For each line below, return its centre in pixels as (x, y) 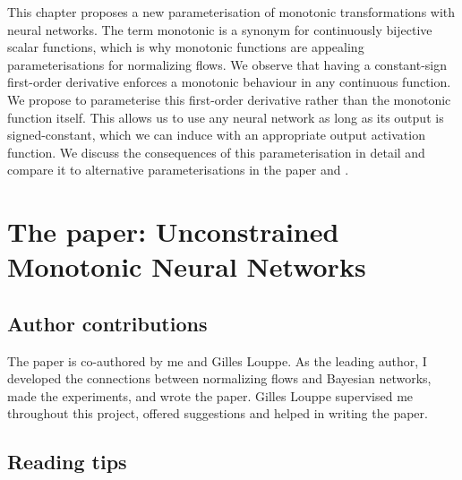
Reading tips (67, 462)
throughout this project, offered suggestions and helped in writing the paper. (218, 413)
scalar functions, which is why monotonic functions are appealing (186, 47)
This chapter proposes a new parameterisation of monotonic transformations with (231, 12)
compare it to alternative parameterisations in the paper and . (178, 170)
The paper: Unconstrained (173, 231)
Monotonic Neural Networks (187, 266)
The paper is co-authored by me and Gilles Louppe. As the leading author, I (217, 360)
